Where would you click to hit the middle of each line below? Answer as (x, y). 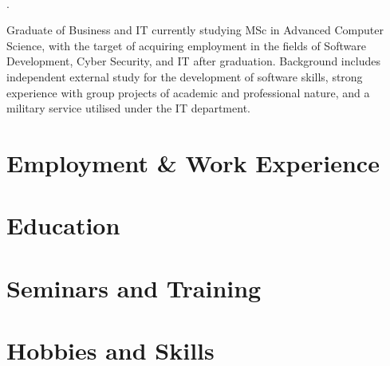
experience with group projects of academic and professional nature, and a (188, 92)
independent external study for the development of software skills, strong (185, 76)
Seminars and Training (134, 287)
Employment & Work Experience (193, 162)
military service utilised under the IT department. (128, 108)
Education (63, 225)
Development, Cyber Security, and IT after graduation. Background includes (193, 61)
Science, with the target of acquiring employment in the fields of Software (186, 45)
